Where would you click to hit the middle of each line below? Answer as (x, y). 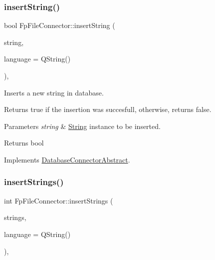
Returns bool (24, 143)
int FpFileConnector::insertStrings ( (59, 200)
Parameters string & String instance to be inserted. (82, 126)
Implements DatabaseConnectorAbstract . (67, 159)
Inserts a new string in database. (54, 92)
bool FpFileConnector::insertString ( (60, 25)
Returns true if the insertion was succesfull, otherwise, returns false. (108, 109)
